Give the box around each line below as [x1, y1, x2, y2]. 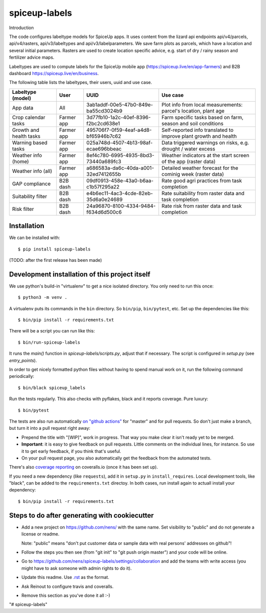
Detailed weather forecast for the [162, 164, 238, 171]
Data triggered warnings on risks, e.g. [162, 139, 249, 146]
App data [12, 104, 33, 111]
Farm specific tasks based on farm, [162, 114, 244, 121]
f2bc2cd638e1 [86, 120, 120, 127]
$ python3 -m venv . [18, 294, 67, 300]
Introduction [9, 25, 34, 31]
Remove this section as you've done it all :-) [21, 592, 110, 598]
